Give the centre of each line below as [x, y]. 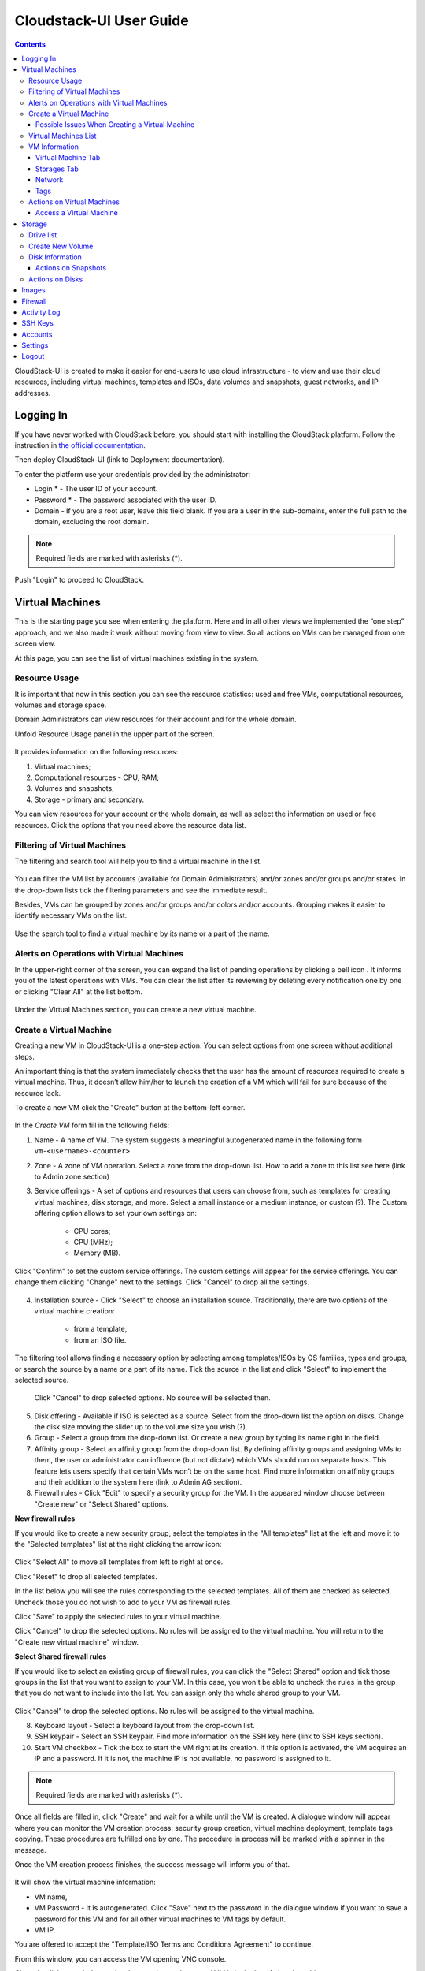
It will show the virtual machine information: [85, 1882]
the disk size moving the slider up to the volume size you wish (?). [141, 1427]
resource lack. [38, 1093]
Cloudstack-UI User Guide [102, 20]
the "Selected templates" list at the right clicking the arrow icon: [118, 1544]
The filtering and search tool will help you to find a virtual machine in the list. [139, 861]
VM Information [54, 147]
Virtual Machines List [63, 136]
